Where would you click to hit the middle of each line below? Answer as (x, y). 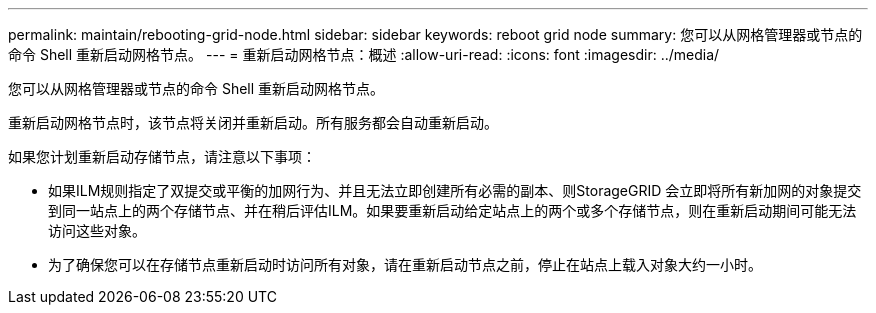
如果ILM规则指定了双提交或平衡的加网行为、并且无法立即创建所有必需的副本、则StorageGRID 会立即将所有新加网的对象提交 (455, 190)
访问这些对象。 (97, 230)
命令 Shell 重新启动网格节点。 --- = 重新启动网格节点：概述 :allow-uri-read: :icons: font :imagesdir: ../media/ (364, 54)
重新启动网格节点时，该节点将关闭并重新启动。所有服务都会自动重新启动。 (253, 122)
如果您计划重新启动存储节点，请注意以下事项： (162, 156)
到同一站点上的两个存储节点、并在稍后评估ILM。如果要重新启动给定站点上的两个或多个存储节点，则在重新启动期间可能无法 (452, 210)
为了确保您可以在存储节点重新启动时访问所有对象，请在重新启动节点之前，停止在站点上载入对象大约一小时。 (405, 264)
